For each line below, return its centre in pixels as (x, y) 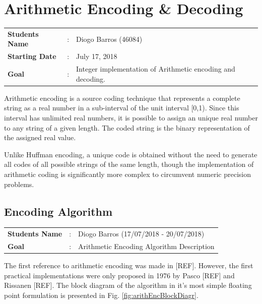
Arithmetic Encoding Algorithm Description (146, 246)
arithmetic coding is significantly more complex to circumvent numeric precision (128, 174)
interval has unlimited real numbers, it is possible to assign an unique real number (131, 118)
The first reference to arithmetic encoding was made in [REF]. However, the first (129, 265)
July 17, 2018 (97, 56)
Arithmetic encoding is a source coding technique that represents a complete (122, 98)
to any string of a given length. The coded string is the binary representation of (127, 127)
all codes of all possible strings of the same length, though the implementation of (129, 164)
